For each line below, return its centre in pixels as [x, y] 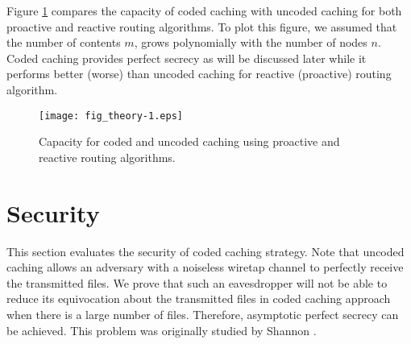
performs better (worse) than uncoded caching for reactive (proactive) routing [199, 74]
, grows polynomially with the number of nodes [251, 42]
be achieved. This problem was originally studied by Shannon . [162, 330]
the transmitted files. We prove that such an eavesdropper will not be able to [197, 282]
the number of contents [64, 42]
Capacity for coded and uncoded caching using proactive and [189, 141]
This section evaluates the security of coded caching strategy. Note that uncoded [205, 251]
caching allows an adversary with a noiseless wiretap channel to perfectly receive [205, 267]
